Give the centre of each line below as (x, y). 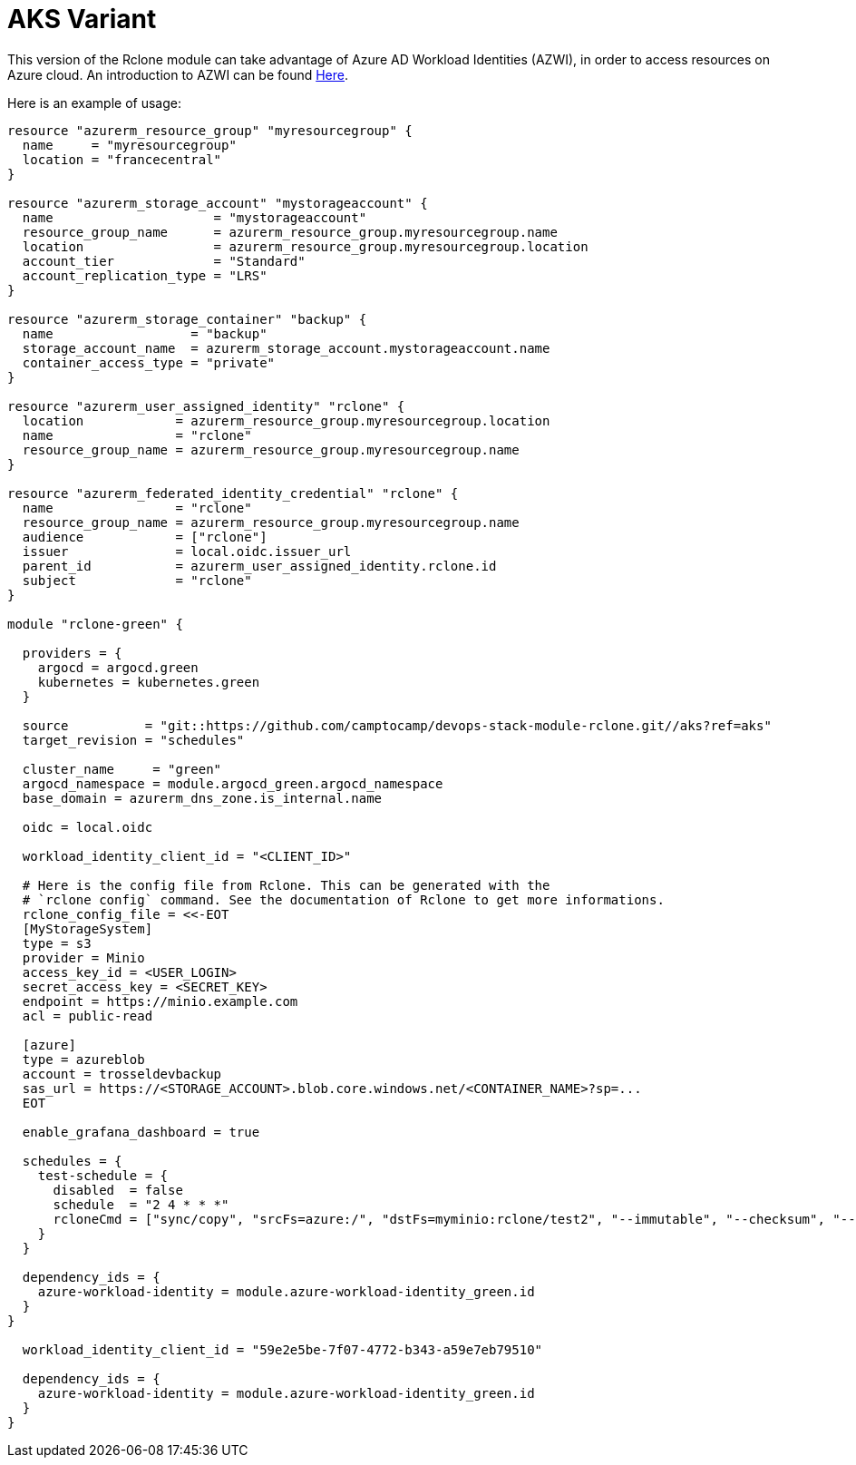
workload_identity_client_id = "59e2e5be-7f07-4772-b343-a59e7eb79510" (282, 1349)
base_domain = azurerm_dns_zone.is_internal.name (202, 798)
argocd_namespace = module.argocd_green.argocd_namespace (233, 783)
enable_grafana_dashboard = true (141, 1132)
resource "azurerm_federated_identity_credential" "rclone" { (233, 493)
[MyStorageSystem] (88, 928)
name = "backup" (145, 333)
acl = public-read (88, 1016)
